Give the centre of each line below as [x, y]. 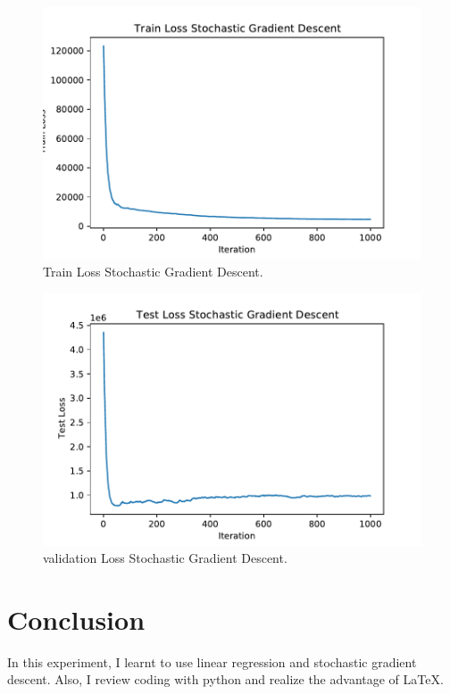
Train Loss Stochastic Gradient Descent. [153, 272]
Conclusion [76, 619]
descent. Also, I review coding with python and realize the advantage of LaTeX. [225, 679]
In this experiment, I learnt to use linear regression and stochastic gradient [212, 661]
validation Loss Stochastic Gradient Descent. [165, 558]
